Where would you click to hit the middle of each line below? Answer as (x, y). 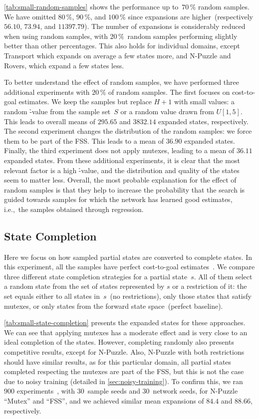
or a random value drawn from (167, 111)
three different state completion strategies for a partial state (96, 276)
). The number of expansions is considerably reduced (165, 26)
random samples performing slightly (182, 36)
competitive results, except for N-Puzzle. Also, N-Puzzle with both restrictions (124, 352)
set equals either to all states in (52, 296)
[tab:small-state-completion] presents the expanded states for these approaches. (125, 322)
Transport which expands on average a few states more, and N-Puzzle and (118, 55)
